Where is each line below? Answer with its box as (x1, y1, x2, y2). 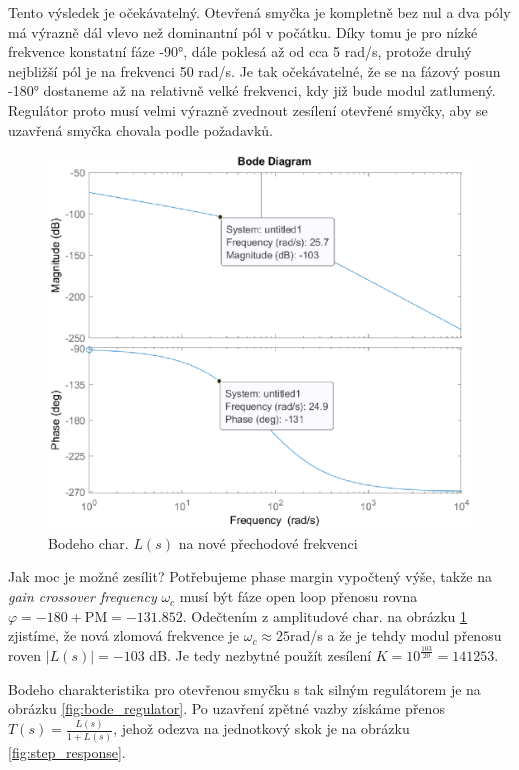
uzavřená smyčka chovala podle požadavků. (8, 119, 273, 140)
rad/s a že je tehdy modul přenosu (290, 625, 502, 646)
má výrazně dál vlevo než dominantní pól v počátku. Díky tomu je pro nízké (8, 21, 478, 42)
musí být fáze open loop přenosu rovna (179, 586, 418, 607)
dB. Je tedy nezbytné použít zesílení (149, 645, 372, 666)
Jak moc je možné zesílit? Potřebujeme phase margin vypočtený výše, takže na (8, 566, 493, 587)
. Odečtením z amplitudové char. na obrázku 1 (182, 605, 468, 626)
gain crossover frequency (8, 586, 157, 607)
